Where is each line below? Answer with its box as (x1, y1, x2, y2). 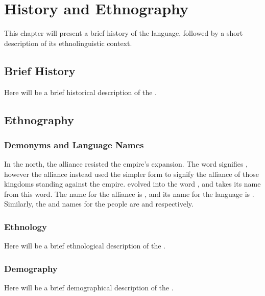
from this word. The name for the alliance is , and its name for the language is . (4, 188, 254, 199)
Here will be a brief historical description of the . (4, 86, 157, 97)
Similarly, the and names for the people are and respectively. (4, 198, 194, 209)
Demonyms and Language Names (4, 138, 144, 151)
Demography (4, 262, 58, 275)
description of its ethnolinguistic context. (4, 37, 132, 48)
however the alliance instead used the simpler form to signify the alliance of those (4, 168, 259, 179)
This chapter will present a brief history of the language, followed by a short (4, 28, 243, 38)
